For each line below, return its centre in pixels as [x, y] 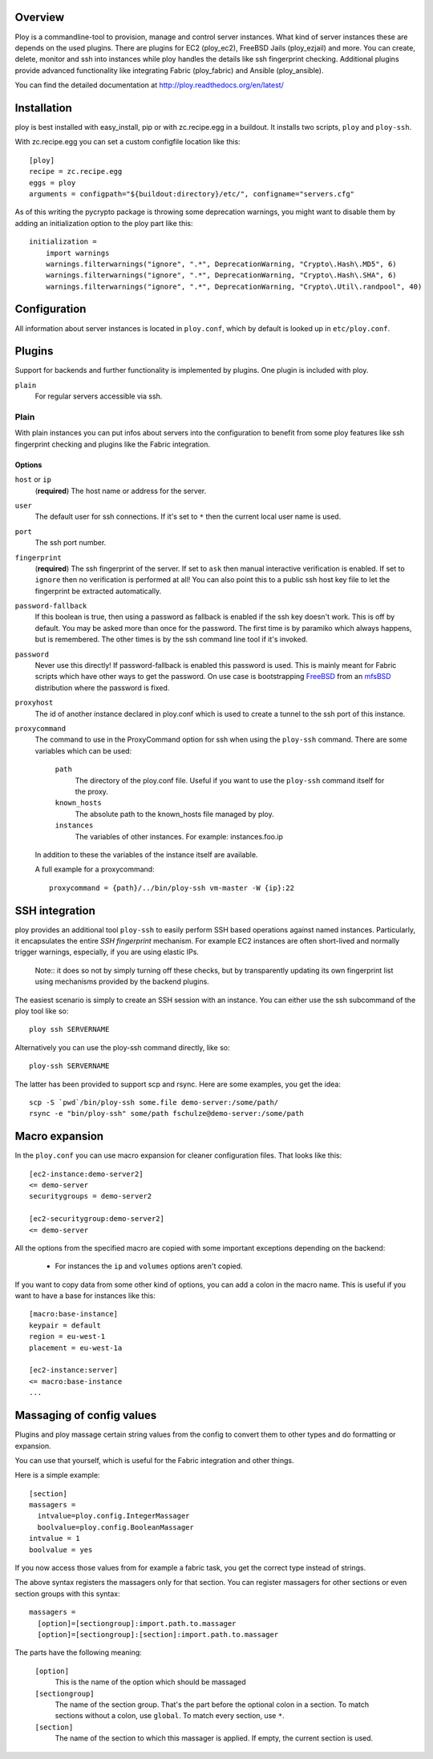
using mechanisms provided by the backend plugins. [122, 981]
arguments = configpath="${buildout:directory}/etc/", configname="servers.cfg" [192, 194]
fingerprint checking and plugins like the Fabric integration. [112, 444]
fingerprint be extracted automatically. [98, 591]
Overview [40, 17]
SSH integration [55, 910]
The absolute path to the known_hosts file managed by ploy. [174, 814]
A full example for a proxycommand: [95, 869]
